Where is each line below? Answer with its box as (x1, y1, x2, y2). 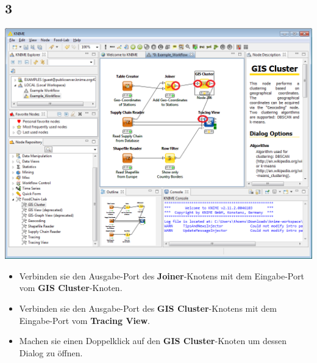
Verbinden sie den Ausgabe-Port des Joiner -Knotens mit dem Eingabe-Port (19, 269, 304, 282)
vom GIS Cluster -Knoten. (19, 281, 123, 294)
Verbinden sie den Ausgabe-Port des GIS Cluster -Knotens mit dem (19, 301, 277, 314)
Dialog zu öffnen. (19, 346, 83, 359)
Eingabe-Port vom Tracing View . (19, 314, 150, 326)
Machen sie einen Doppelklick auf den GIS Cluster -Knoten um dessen (19, 334, 287, 347)
